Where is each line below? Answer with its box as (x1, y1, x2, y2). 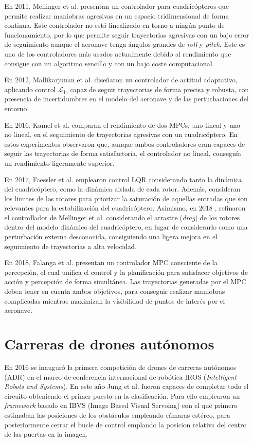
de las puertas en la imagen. (4, 429, 88, 439)
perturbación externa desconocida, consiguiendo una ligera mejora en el (4, 231, 217, 242)
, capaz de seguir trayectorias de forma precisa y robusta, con (66, 84, 249, 94)
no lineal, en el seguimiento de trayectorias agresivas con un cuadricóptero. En (4, 129, 238, 139)
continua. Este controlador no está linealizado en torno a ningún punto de (4, 20, 225, 30)
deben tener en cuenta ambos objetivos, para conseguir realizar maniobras (4, 286, 225, 296)
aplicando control (4, 84, 56, 94)
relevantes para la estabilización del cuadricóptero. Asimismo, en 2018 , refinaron (4, 203, 246, 213)
